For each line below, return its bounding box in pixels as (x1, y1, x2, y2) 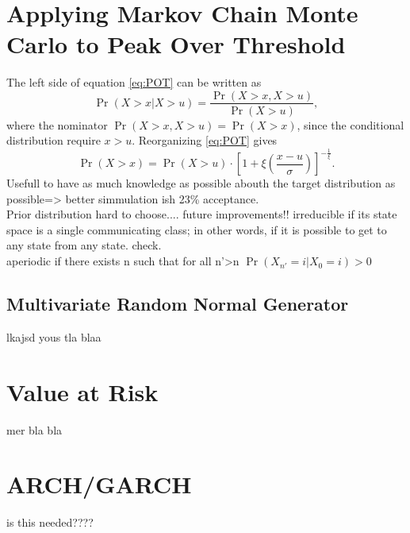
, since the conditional (297, 116, 404, 133)
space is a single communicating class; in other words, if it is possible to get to (6, 221, 387, 238)
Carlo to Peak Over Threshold (6, 27, 346, 60)
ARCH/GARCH (6, 468, 192, 500)
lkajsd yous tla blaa (6, 328, 102, 345)
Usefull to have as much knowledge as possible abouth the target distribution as (6, 175, 396, 191)
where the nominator (6, 116, 108, 133)
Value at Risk (6, 375, 159, 407)
